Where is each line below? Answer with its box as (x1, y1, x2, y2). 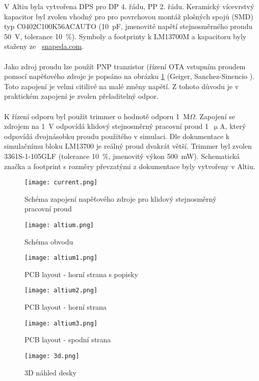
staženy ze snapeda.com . (4, 41, 84, 51)
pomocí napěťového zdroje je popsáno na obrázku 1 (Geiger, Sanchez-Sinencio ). (4, 71, 255, 81)
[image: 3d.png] (24, 352, 80, 360)
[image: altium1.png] (24, 254, 98, 262)
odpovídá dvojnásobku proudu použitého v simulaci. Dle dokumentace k (4, 130, 230, 141)
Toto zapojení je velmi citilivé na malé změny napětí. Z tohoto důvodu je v (4, 80, 239, 91)
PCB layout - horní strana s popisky (24, 268, 138, 279)
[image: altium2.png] (24, 287, 98, 294)
